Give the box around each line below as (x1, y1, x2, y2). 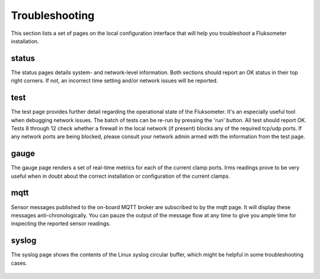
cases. (11, 259, 27, 267)
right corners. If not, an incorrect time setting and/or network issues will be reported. (11, 77, 219, 84)
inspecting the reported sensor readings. (11, 220, 111, 227)
